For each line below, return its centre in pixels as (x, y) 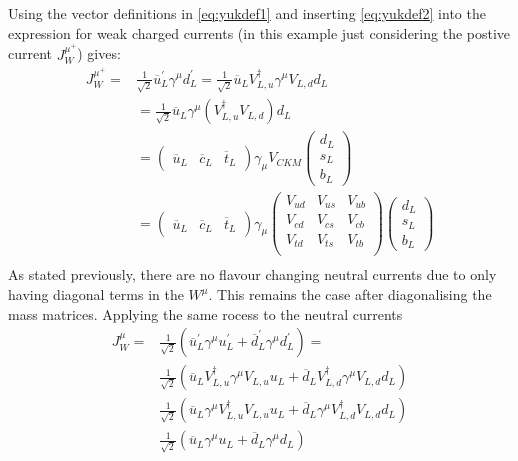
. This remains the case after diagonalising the (350, 294)
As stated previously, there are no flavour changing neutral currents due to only (252, 274)
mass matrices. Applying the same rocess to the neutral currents (205, 313)
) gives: (99, 53)
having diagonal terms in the (96, 294)
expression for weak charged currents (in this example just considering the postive (259, 32)
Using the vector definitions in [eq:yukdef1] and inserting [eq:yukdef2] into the (247, 13)
